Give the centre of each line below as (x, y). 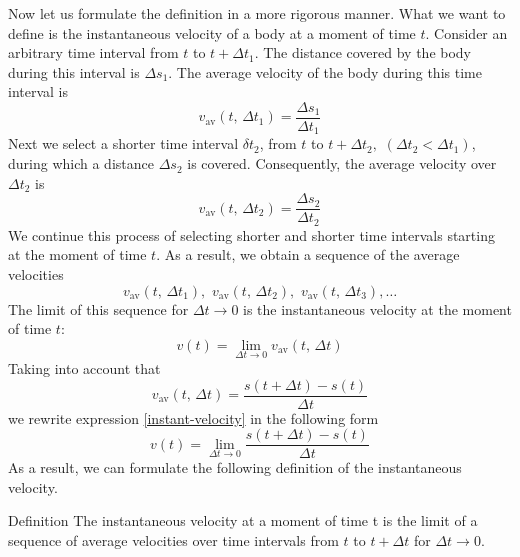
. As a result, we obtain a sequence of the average (308, 254)
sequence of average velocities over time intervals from (173, 540)
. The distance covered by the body (362, 52)
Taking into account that (84, 367)
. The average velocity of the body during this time (325, 71)
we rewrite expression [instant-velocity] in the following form (193, 417)
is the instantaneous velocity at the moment (377, 308)
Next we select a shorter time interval (123, 143)
